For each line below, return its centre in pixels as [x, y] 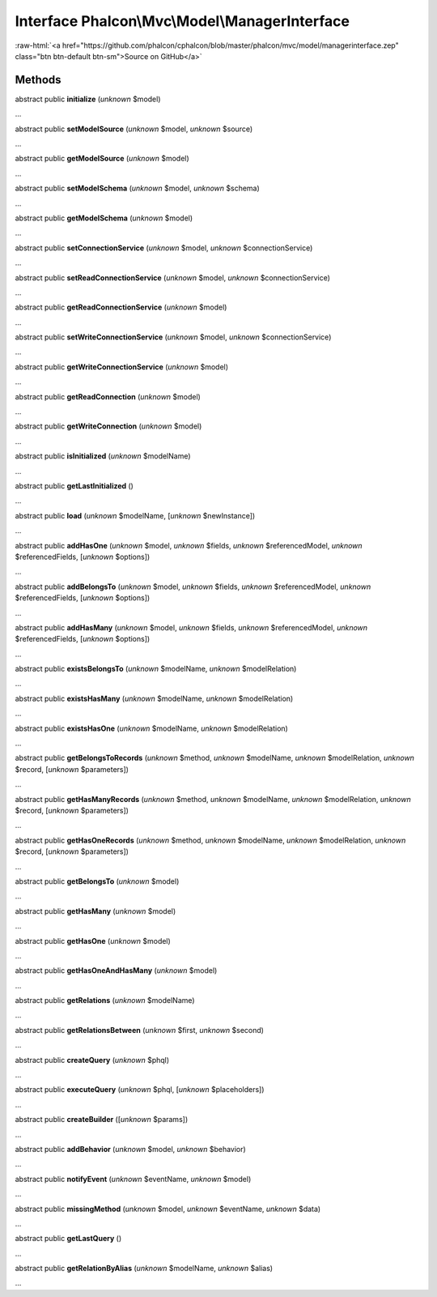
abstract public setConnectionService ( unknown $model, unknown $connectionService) [164, 248]
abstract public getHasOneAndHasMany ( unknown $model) [116, 971]
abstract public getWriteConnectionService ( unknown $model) [122, 367]
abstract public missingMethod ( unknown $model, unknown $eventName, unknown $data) [168, 1209]
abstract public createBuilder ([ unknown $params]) [102, 1120]
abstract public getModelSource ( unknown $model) [102, 159]
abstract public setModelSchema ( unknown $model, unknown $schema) [138, 188]
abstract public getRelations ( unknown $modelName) [105, 1000]
